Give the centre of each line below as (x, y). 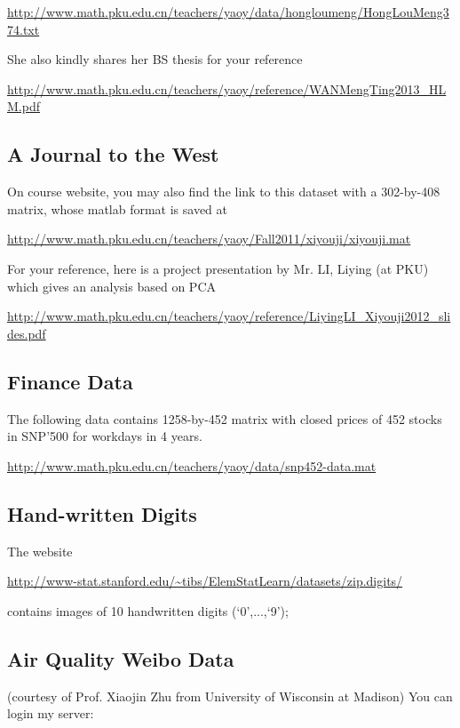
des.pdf (27, 333)
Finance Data (70, 381)
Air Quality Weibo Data (121, 658)
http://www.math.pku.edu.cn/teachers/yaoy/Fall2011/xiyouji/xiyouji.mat (209, 239)
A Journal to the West (113, 154)
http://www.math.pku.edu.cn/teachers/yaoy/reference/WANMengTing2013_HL (227, 88)
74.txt (24, 29)
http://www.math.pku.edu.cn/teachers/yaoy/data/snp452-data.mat (192, 465)
